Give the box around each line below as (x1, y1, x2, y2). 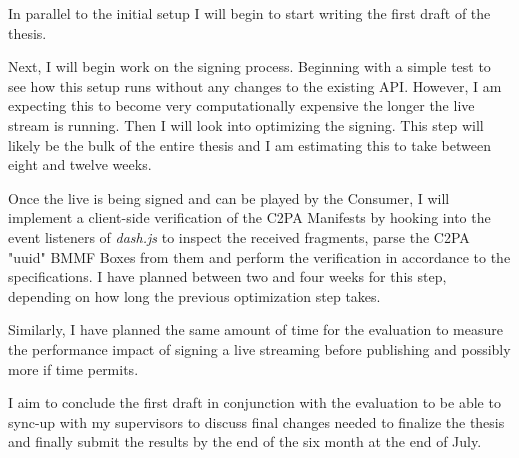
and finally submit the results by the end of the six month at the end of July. (8, 431, 482, 452)
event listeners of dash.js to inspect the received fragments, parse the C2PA (8, 226, 470, 247)
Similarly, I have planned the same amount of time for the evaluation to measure (8, 319, 503, 340)
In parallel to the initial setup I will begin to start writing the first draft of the (8, 3, 491, 23)
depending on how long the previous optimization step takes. (8, 285, 381, 306)
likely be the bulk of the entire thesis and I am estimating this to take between (8, 134, 491, 155)
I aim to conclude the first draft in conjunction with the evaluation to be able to (8, 392, 501, 413)
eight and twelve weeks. (8, 154, 152, 175)
